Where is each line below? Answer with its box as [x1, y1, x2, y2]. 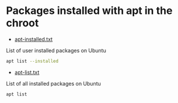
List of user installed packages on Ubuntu [6, 47, 106, 54]
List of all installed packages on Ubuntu [6, 80, 101, 87]
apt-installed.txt [14, 35, 53, 42]
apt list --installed [6, 58, 59, 64]
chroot [6, 16, 39, 30]
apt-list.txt [14, 69, 40, 76]
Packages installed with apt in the [6, 4, 173, 17]
